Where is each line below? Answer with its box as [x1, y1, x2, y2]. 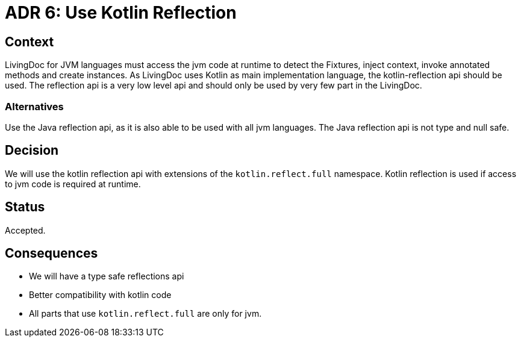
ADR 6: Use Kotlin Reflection [5, 2, 237, 23]
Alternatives [5, 100, 64, 113]
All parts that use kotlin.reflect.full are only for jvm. [29, 308, 262, 319]
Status [5, 199, 45, 215]
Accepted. [5, 225, 46, 235]
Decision [5, 143, 59, 158]
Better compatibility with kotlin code [29, 290, 172, 300]
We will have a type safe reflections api [29, 271, 184, 282]
